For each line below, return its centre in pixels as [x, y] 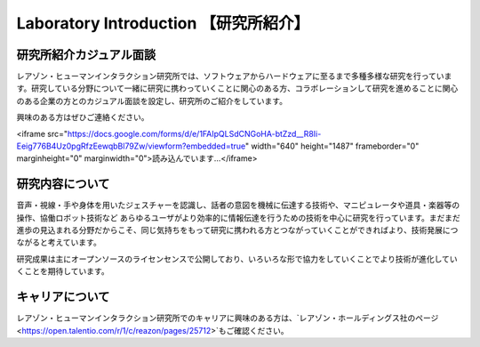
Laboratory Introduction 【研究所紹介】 [163, 23]
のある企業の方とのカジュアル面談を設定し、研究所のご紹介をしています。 [152, 101]
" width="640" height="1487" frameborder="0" [332, 146]
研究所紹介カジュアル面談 [86, 55]
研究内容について [63, 184]
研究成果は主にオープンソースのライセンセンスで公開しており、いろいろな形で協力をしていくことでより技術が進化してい [237, 259]
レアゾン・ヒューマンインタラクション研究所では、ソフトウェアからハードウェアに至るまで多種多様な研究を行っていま [234, 77]
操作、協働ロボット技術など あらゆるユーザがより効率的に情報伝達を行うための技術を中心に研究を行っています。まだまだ [239, 217]
